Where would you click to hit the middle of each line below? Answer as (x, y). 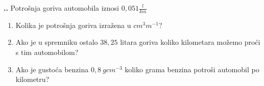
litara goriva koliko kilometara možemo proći (190, 42)
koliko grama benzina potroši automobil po (192, 69)
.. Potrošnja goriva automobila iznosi (61, 8)
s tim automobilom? (47, 52)
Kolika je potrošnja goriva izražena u (73, 25)
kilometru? (32, 79)
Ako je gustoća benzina (52, 69)
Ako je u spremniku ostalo (57, 42)
